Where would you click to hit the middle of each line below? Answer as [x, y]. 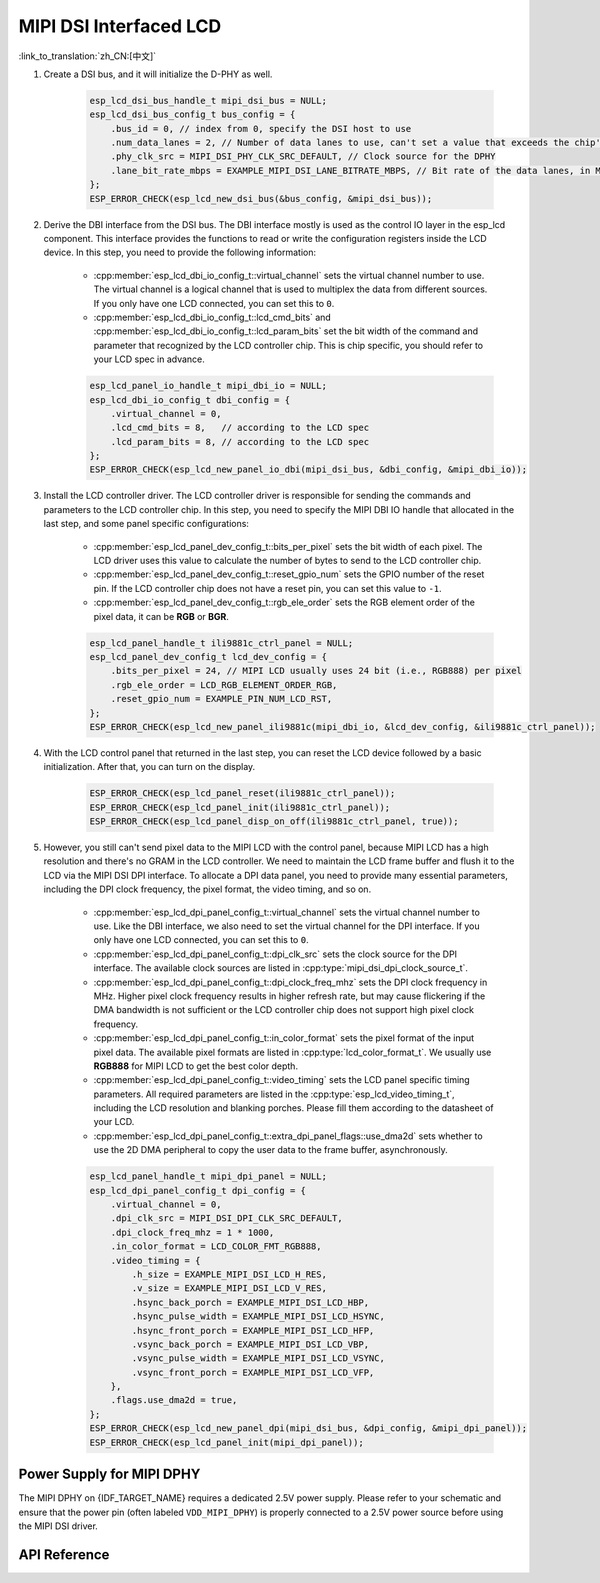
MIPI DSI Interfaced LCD [120, 26]
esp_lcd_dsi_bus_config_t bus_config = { [192, 114]
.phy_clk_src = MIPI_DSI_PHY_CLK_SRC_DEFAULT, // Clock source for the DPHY [303, 156]
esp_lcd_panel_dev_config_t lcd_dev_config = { [208, 656]
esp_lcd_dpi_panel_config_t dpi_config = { [198, 1190]
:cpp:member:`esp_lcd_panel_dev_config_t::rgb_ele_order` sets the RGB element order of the [284, 602]
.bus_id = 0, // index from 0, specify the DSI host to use [261, 128]
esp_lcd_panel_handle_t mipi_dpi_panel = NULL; [208, 1176]
